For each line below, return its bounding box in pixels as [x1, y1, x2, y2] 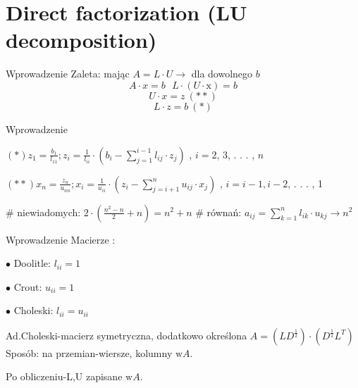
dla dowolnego [191, 66, 253, 81]
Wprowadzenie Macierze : [6, 232, 116, 246]
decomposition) [6, 25, 157, 54]
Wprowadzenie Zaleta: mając [6, 66, 130, 81]
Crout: [13, 279, 42, 294]
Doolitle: [13, 256, 51, 270]
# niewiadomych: [6, 204, 81, 219]
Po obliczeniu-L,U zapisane [6, 369, 123, 384]
